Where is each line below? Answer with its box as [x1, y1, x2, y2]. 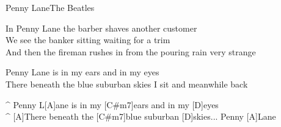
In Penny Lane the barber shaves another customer [5, 21, 197, 34]
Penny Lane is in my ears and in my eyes [5, 66, 159, 78]
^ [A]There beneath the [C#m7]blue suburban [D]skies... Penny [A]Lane [5, 110, 276, 123]
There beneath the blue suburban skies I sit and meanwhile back [5, 77, 248, 90]
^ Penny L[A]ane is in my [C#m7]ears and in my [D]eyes [5, 98, 219, 111]
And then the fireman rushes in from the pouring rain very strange [5, 45, 256, 58]
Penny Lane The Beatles [5, 1, 95, 13]
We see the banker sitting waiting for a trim [5, 33, 170, 46]
